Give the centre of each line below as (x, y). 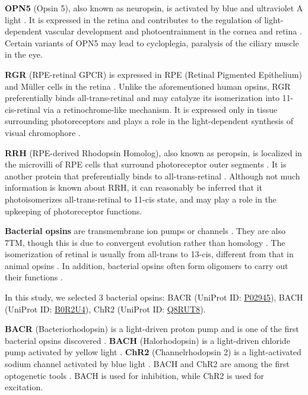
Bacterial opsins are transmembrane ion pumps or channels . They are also (145, 231)
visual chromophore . (43, 132)
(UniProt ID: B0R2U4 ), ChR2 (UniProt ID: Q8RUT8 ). (105, 309)
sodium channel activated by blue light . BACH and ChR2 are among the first (147, 364)
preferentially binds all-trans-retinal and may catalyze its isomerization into (142, 98)
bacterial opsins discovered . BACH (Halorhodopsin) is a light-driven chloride (147, 340)
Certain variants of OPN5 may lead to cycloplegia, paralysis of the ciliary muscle (152, 42)
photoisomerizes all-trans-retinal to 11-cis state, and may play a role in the (141, 199)
